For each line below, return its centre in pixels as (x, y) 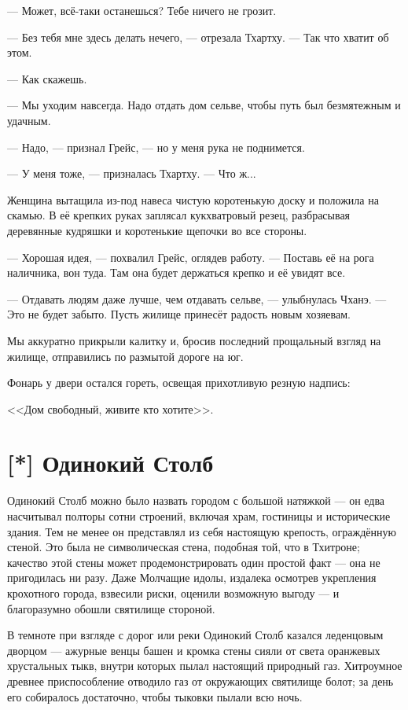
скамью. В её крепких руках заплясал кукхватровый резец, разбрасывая (179, 215)
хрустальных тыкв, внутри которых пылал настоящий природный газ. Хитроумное (205, 666)
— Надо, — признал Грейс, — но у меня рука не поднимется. (156, 147)
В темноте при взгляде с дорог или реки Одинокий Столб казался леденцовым (195, 635)
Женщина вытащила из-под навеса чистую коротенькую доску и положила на (193, 199)
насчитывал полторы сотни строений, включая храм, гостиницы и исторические (199, 516)
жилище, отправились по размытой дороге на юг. (125, 356)
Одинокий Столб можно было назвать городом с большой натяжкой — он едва (196, 500)
